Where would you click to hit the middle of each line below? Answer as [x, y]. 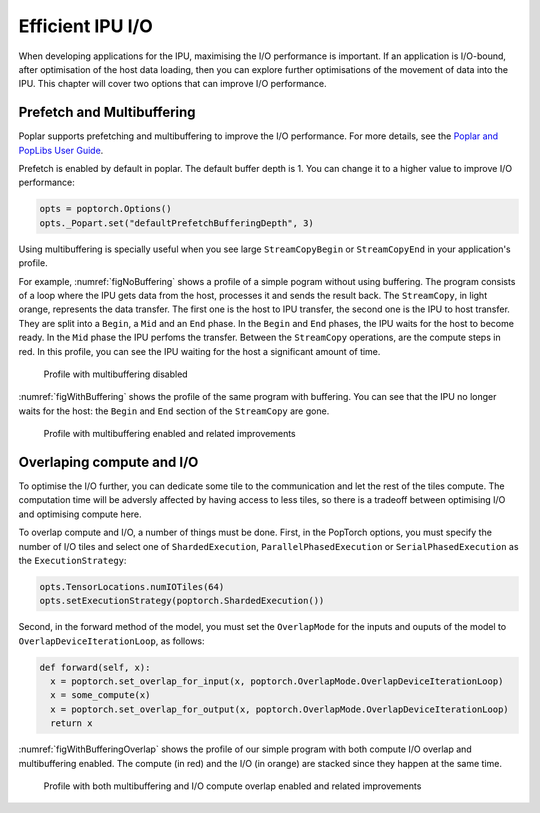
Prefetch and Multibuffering [107, 112]
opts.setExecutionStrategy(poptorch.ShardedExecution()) [182, 601]
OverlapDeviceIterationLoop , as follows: [111, 641]
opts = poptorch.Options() [105, 209]
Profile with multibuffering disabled [116, 374]
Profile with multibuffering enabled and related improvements [170, 434]
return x [71, 723]
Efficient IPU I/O [86, 26]
